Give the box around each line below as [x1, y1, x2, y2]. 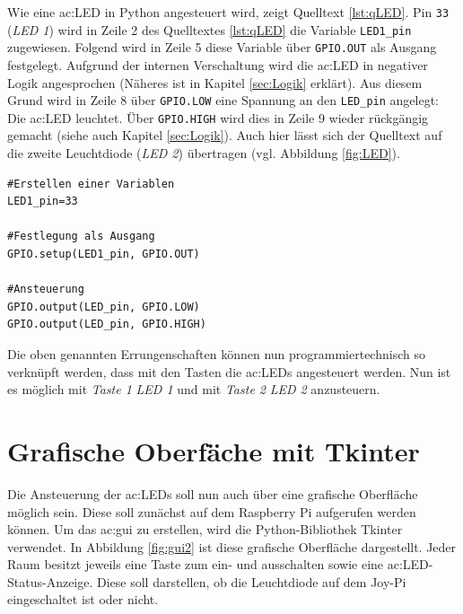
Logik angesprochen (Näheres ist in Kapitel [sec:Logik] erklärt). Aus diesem [7, 73, 423, 92]
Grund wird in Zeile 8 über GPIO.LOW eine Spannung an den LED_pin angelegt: [7, 91, 440, 110]
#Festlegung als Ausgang [7, 230, 155, 243]
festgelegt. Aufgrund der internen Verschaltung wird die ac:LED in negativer [7, 55, 428, 74]
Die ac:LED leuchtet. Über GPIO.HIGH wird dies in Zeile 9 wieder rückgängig [7, 108, 429, 127]
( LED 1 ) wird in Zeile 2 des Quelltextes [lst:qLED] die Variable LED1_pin [7, 20, 412, 39]
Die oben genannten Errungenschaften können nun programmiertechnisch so [7, 345, 425, 363]
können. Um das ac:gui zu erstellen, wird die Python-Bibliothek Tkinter [7, 520, 403, 539]
